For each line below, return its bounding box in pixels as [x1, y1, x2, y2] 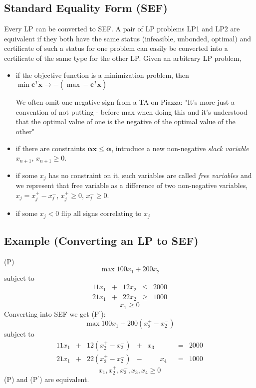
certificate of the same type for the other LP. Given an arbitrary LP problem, [4, 52, 242, 63]
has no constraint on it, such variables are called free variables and [48, 170, 252, 180]
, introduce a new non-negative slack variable [111, 143, 249, 153]
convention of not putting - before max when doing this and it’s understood [15, 106, 248, 117]
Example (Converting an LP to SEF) [4, 232, 199, 248]
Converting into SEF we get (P [4, 308, 99, 319]
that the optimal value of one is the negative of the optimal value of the [15, 116, 236, 127]
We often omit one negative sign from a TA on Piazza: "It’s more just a [15, 97, 235, 107]
